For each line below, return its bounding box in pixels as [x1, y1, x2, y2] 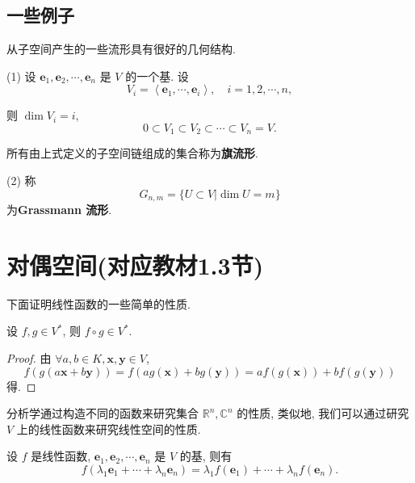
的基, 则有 [179, 447, 233, 464]
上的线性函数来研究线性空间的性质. [16, 420, 201, 437]
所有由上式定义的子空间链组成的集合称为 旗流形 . [6, 145, 258, 162]
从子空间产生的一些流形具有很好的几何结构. [6, 40, 236, 57]
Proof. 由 [6, 349, 52, 366]
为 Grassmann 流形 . [6, 201, 112, 218]
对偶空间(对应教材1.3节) [6, 248, 264, 281]
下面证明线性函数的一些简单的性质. [6, 295, 191, 312]
